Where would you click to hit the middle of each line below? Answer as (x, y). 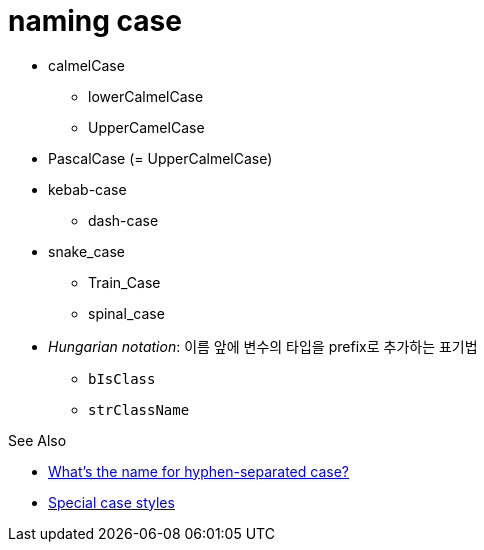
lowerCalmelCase (146, 96)
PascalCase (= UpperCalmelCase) (160, 158)
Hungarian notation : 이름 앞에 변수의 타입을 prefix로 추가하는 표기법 (263, 346)
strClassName (139, 409)
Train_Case (124, 282)
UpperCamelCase (146, 127)
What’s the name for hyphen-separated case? (198, 471)
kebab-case (87, 189)
